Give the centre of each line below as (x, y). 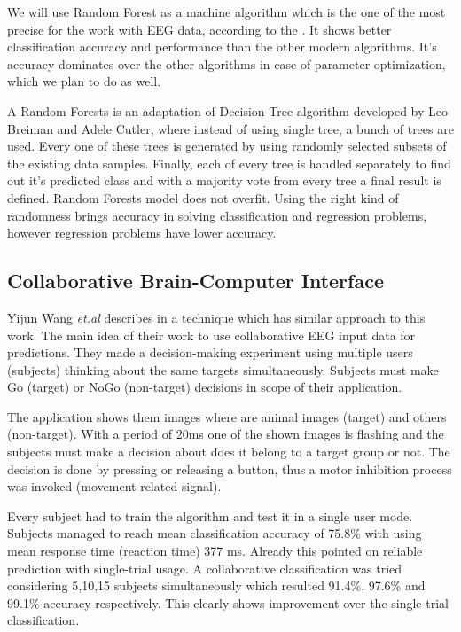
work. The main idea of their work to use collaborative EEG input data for (211, 335)
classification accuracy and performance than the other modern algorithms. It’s (222, 47)
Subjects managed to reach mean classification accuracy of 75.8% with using (215, 533)
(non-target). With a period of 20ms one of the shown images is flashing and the (226, 434)
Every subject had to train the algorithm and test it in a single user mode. (210, 515)
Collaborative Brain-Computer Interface (195, 281)
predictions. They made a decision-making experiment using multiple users (210, 352)
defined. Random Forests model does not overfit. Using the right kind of (203, 197)
